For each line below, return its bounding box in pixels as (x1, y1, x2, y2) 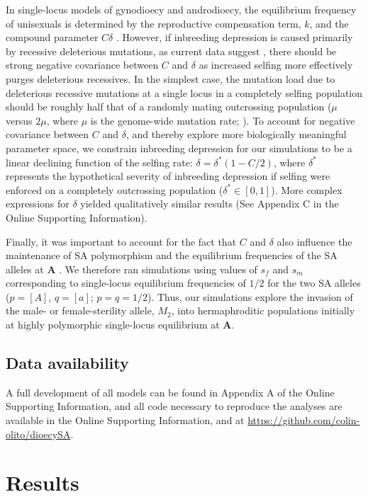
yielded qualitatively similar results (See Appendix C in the (80, 196, 339, 211)
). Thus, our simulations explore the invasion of (147, 289, 353, 304)
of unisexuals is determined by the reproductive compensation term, (6, 16, 301, 30)
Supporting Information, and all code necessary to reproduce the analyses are (6, 399, 342, 413)
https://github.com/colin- (247, 413, 360, 428)
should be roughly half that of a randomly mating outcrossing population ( (6, 99, 332, 114)
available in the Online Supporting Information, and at (6, 413, 245, 428)
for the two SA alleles (267, 275, 361, 290)
